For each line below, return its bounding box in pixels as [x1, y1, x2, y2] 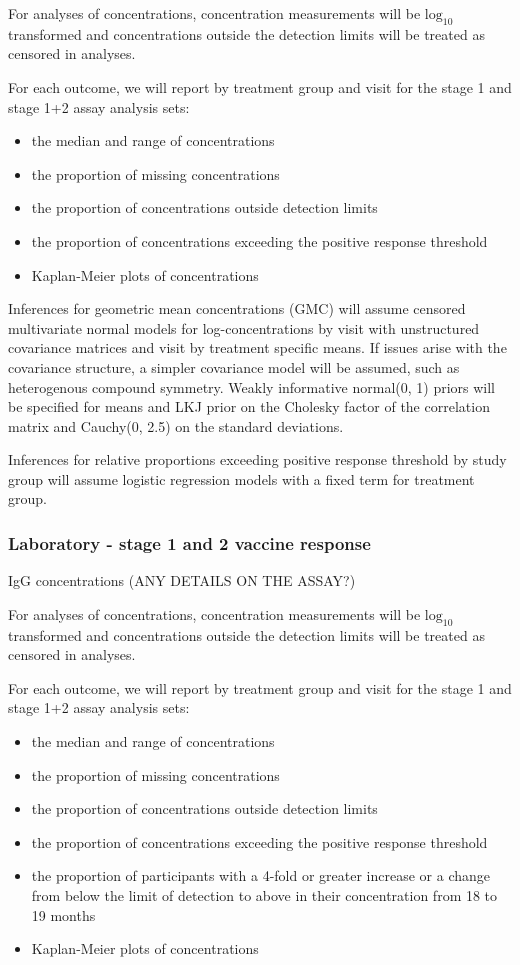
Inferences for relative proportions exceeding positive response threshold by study [8, 449, 507, 470]
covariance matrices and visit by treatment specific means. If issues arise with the [8, 337, 507, 358]
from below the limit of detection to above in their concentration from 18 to [31, 885, 498, 906]
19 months [31, 904, 96, 925]
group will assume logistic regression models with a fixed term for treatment [8, 468, 475, 489]
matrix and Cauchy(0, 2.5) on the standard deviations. [8, 415, 344, 436]
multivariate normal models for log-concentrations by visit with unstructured [8, 317, 480, 338]
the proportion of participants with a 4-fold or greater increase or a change [31, 865, 491, 886]
